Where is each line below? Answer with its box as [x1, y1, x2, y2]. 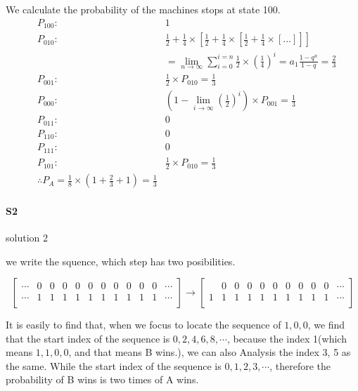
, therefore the [269, 358, 331, 373]
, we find [307, 317, 345, 332]
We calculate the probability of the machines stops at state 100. [6, 2, 281, 16]
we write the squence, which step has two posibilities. [6, 253, 236, 268]
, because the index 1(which [226, 331, 347, 345]
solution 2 [6, 230, 48, 244]
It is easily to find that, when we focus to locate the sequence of [6, 317, 281, 332]
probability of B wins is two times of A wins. [6, 372, 199, 387]
